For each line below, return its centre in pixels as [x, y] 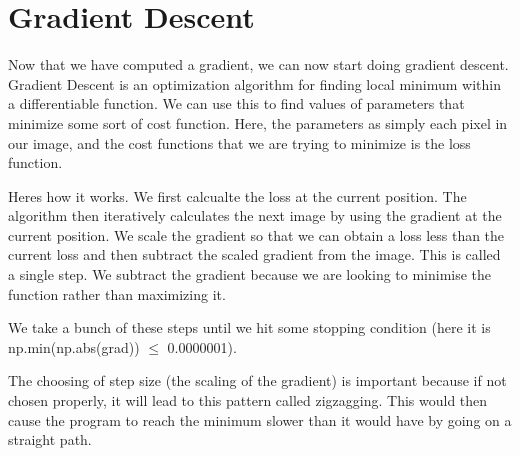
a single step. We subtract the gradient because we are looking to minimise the [250, 274]
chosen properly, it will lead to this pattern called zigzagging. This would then [248, 400]
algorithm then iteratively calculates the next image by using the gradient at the [255, 215]
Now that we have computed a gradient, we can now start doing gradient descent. [258, 64]
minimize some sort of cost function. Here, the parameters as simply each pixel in [258, 122]
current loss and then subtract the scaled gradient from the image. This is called [254, 254]
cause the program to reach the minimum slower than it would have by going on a [260, 419]
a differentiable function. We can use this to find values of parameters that [236, 103]
